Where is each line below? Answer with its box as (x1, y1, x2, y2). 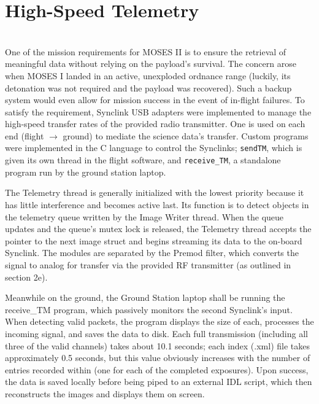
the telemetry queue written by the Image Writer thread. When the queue (5, 210, 284, 223)
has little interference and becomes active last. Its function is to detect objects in (5, 198, 309, 211)
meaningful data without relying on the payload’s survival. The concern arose (5, 57, 296, 70)
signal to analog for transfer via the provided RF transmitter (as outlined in (5, 258, 291, 271)
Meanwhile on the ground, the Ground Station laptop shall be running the (5, 291, 285, 304)
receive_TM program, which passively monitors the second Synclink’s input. (5, 303, 293, 316)
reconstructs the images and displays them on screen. (5, 387, 205, 400)
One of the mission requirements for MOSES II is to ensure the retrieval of (5, 45, 286, 58)
